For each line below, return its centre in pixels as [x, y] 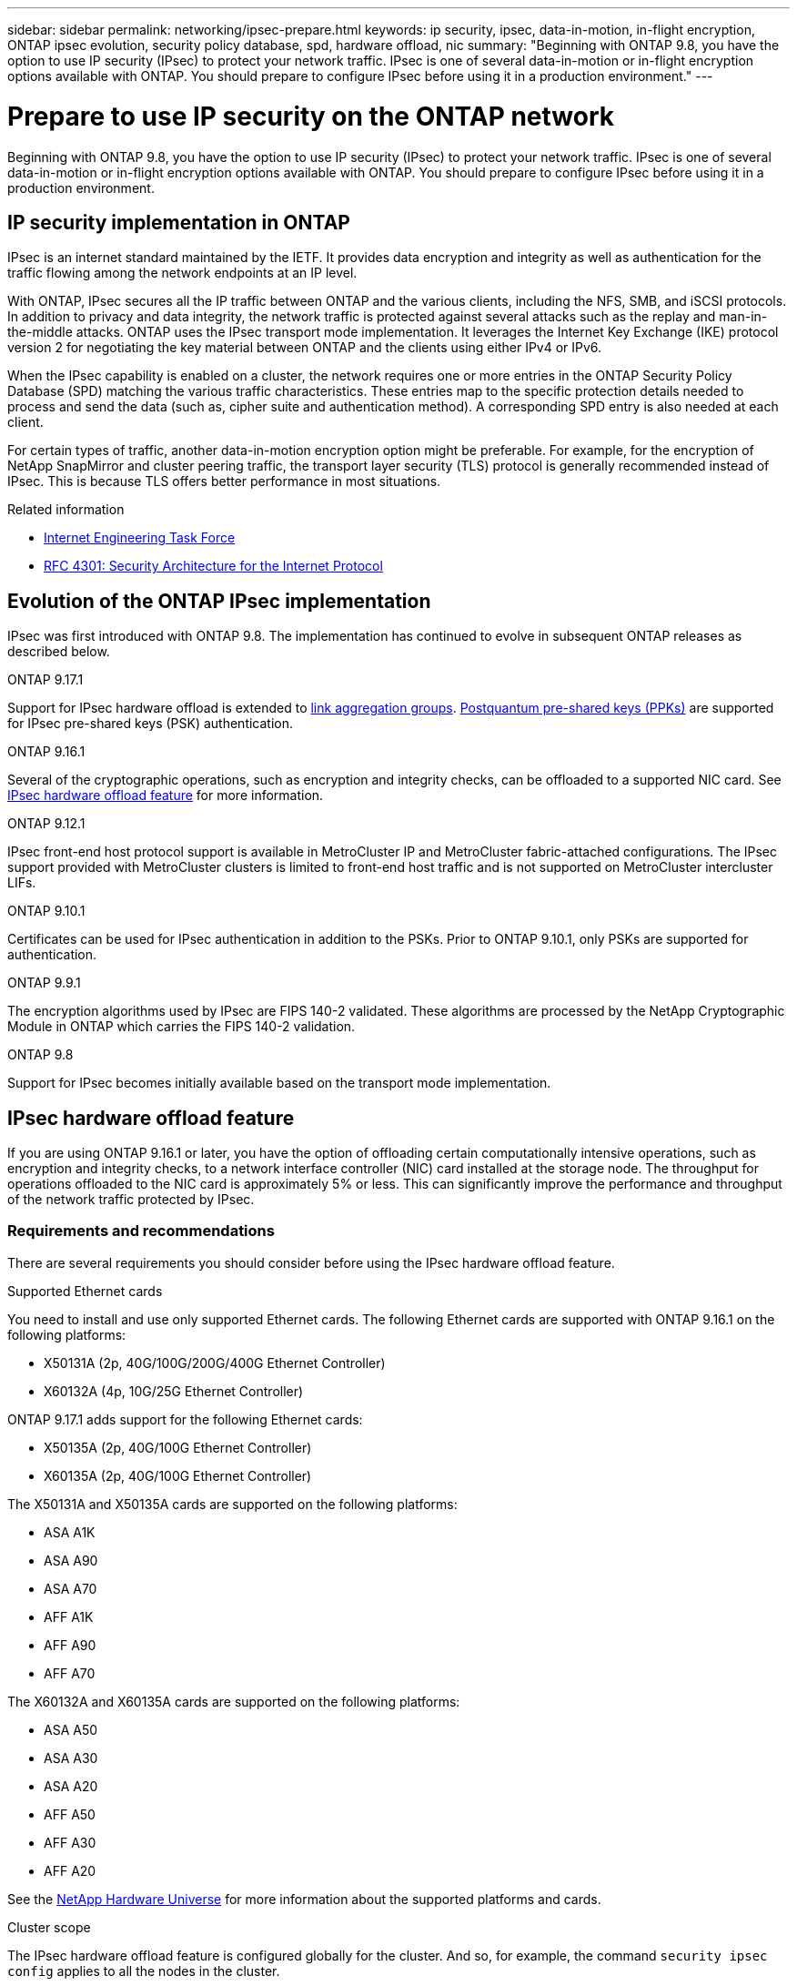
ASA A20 [71, 1786]
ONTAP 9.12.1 [46, 824]
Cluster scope [49, 1927]
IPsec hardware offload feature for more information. [166, 795]
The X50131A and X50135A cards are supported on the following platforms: [232, 1504]
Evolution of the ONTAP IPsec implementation [219, 601]
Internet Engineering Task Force [140, 538]
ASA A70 [71, 1588]
